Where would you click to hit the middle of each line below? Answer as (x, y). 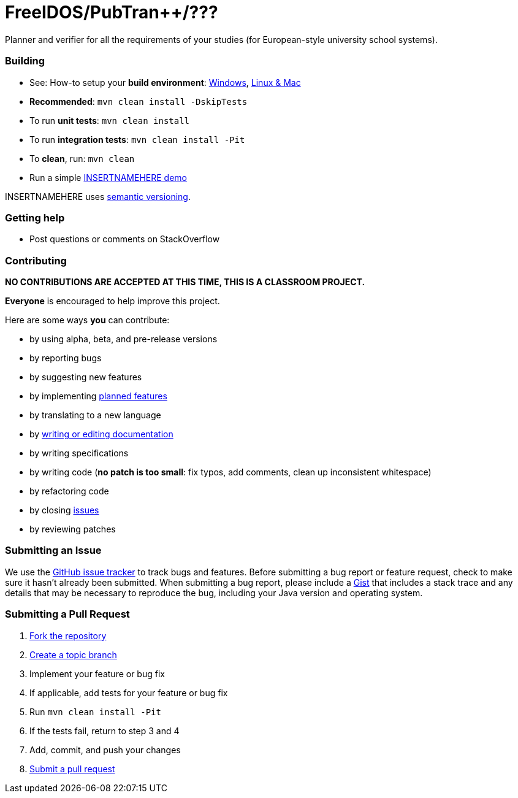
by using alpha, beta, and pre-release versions (124, 339)
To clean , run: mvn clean (82, 158)
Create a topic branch (73, 654)
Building (25, 61)
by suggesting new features (86, 377)
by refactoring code (69, 491)
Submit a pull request (72, 769)
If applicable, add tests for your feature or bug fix (129, 692)
